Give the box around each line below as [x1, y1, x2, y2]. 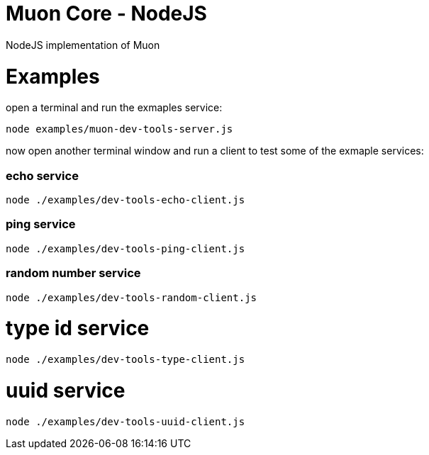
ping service [6, 217, 76, 232]
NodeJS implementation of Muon [6, 38, 160, 51]
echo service [6, 168, 79, 183]
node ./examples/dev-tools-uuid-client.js [6, 415, 245, 427]
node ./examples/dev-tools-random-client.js [6, 291, 257, 303]
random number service [6, 266, 141, 281]
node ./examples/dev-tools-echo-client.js [6, 194, 245, 206]
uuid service [6, 378, 126, 403]
